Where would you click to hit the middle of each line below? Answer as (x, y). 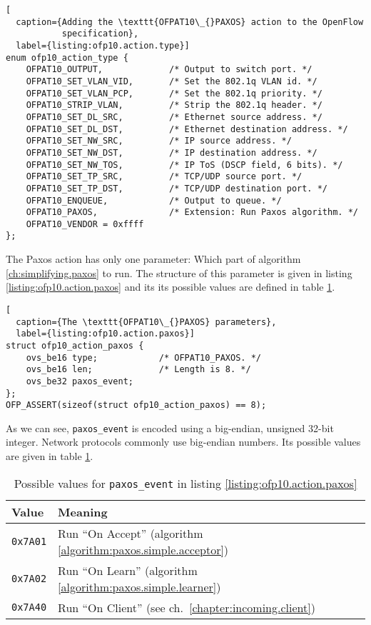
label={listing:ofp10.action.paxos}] (105, 334)
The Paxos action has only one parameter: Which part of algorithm (153, 259)
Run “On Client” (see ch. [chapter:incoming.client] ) (187, 607)
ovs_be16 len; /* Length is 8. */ (138, 370)
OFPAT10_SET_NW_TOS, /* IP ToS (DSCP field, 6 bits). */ (184, 165)
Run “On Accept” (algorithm (131, 533)
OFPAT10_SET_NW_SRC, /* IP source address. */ (159, 141)
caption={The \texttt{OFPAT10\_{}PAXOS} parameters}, (146, 322)
